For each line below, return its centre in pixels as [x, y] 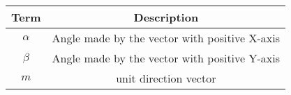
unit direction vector [166, 78]
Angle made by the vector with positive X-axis [166, 38]
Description [166, 17]
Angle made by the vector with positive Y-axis [166, 58]
